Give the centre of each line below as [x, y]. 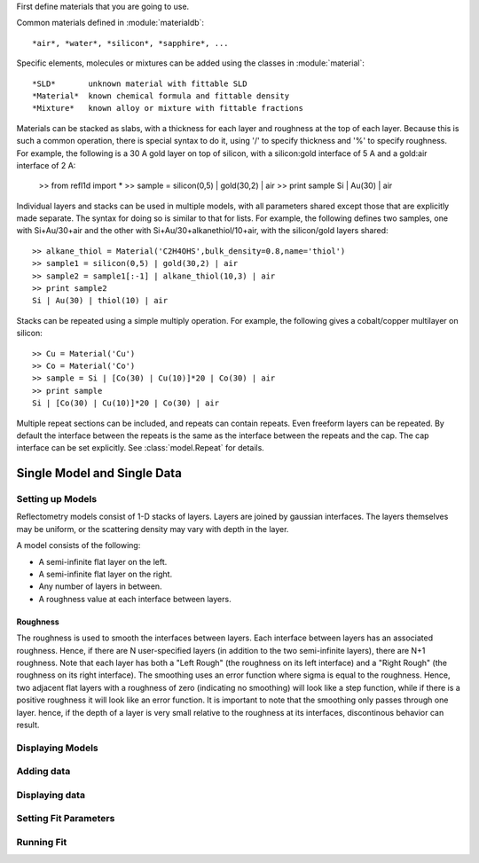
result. [28, 725]
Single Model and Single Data [99, 473]
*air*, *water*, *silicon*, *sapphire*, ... [131, 43]
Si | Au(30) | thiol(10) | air [100, 301]
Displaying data [51, 795]
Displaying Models [57, 748]
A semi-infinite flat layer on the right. [106, 574]
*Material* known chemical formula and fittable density [161, 96]
